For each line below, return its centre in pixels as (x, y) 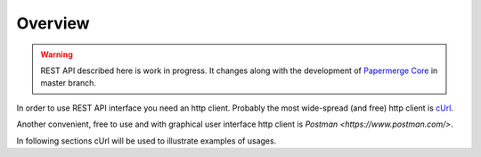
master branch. (69, 83)
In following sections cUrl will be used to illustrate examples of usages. (147, 140)
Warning (57, 54)
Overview (53, 23)
